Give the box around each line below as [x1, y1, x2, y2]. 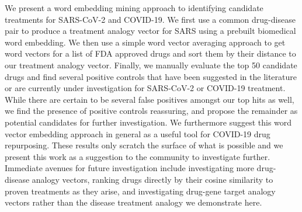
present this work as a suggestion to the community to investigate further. [5, 150, 270, 162]
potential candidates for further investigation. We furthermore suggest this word [5, 116, 292, 128]
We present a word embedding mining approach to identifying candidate [5, 2, 263, 13]
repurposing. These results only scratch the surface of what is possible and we [5, 139, 283, 151]
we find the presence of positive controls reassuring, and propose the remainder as [5, 105, 298, 117]
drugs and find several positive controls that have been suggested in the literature [5, 70, 297, 82]
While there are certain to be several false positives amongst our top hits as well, [5, 93, 294, 105]
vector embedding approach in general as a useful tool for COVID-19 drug [5, 127, 270, 140]
